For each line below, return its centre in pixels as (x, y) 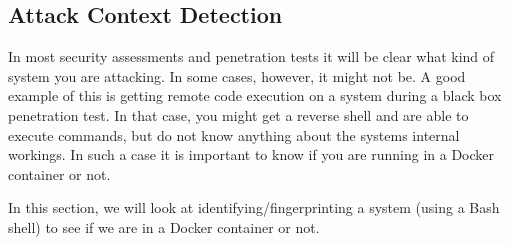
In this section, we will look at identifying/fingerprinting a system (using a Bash (254, 207)
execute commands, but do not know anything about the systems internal (234, 134)
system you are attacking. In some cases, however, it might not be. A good (237, 75)
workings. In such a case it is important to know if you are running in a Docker (251, 154)
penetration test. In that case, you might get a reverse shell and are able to (238, 114)
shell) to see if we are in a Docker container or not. (164, 226)
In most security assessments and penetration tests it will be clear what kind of (251, 56)
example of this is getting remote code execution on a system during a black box (255, 95)
